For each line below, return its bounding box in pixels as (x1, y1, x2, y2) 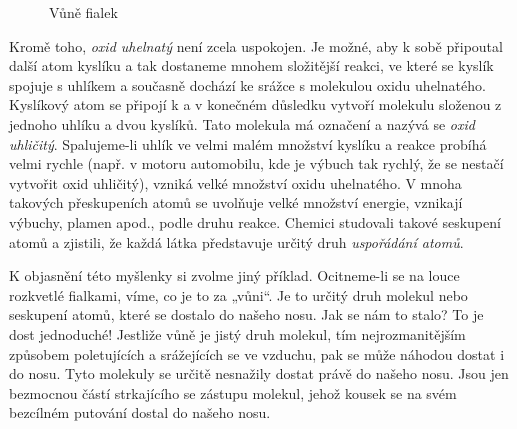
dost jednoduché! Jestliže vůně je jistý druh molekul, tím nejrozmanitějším (9, 323, 466, 344)
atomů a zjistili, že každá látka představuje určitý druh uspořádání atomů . (9, 231, 464, 252)
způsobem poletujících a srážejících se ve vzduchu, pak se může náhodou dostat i (9, 343, 505, 364)
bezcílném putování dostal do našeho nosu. (9, 402, 271, 423)
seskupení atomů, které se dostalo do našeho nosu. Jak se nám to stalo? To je (9, 304, 484, 325)
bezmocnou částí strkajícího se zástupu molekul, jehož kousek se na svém (9, 382, 457, 403)
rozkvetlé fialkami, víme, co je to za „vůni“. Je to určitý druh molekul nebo (9, 284, 468, 305)
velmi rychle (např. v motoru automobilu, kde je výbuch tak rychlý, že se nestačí (9, 153, 504, 174)
